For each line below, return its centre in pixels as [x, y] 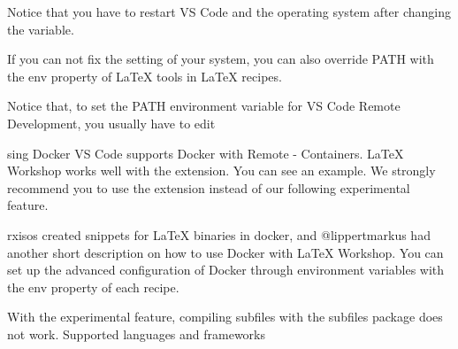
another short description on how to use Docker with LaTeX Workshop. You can [225, 252]
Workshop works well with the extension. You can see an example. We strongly [221, 171]
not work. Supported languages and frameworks [137, 333]
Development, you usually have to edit [111, 123]
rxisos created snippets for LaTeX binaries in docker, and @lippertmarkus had [219, 234]
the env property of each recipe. [93, 287]
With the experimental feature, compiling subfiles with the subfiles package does [225, 317]
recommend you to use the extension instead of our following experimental [209, 187]
